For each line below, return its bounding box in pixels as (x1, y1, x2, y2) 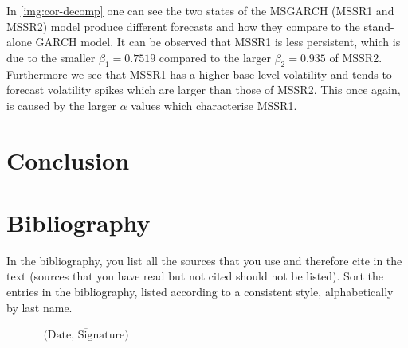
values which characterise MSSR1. (131, 96, 297, 113)
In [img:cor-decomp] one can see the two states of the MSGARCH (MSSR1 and (6, 2, 394, 18)
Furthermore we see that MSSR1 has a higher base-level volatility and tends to (6, 65, 392, 82)
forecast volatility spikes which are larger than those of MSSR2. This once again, (6, 81, 401, 98)
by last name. (6, 299, 73, 315)
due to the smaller (6, 49, 96, 65)
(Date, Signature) (43, 330, 129, 342)
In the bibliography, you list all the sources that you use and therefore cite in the (6, 252, 402, 268)
